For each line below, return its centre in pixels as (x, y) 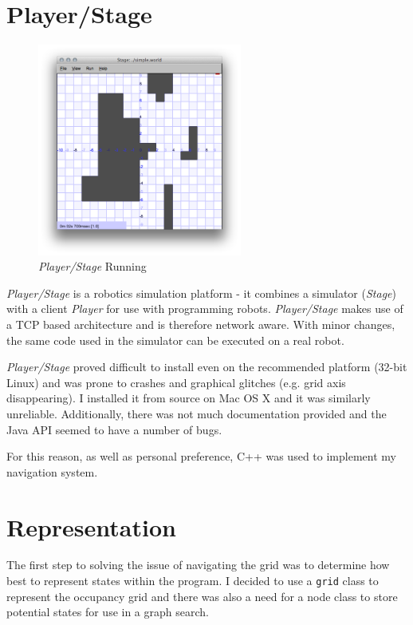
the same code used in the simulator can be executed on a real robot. (175, 340)
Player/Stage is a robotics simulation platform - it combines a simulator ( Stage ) (201, 293)
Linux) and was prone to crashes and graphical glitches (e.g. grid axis (176, 382)
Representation (91, 526)
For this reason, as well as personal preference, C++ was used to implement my (201, 456)
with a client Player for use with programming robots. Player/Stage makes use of (205, 309)
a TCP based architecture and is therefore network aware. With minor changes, (201, 324)
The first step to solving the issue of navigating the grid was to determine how (198, 565)
